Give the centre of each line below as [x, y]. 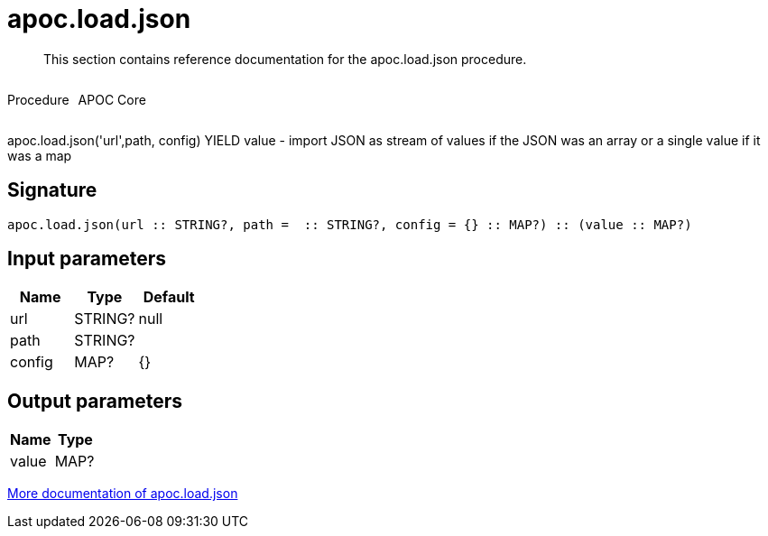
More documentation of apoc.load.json [123, 494]
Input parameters [87, 259]
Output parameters [95, 401]
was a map [40, 155]
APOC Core [112, 99]
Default [169, 297]
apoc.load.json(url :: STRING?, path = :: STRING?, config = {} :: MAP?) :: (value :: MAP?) [350, 224]
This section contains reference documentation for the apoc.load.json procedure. [285, 59]
